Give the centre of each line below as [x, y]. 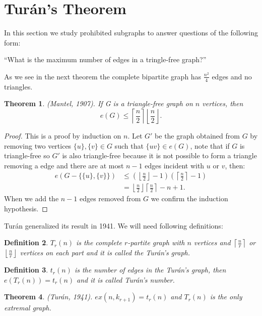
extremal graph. [28, 308]
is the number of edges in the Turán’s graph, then [150, 270]
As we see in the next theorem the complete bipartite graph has [103, 76]
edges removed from [110, 198]
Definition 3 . [26, 270]
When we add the [31, 198]
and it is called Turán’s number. [126, 279]
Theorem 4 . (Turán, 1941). [48, 297]
